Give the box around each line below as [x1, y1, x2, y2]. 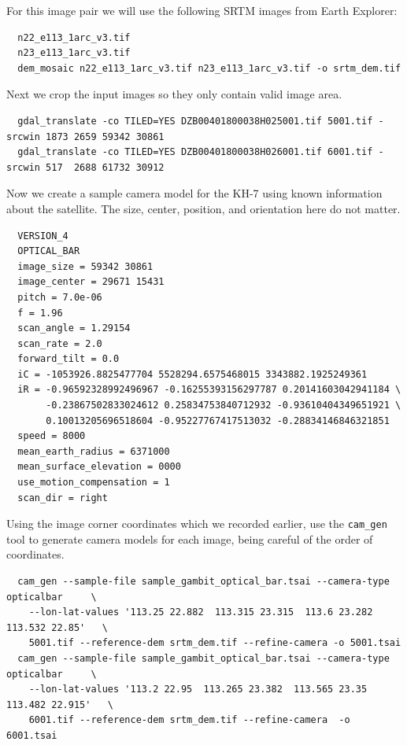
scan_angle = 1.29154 [17, 323, 131, 334]
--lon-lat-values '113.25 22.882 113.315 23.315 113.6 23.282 [28, 607, 373, 618]
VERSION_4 [17, 230, 68, 242]
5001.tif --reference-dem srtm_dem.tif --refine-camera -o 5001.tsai [28, 637, 401, 649]
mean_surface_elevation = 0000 [17, 461, 181, 473]
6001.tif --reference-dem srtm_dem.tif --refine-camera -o [28, 714, 350, 726]
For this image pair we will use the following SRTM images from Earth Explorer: [6, 2, 398, 18]
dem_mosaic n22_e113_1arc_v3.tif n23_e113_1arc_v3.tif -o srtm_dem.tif [17, 62, 401, 74]
